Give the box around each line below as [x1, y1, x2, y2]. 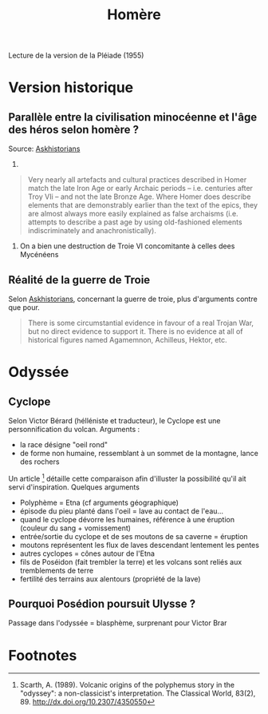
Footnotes [8, 646, 77, 664]
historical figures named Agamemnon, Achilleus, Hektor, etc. [27, 335, 227, 344]
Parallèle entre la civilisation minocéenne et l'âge [8, 110, 258, 124]
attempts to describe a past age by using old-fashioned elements [27, 217, 242, 227]
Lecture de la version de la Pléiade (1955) [8, 50, 144, 61]
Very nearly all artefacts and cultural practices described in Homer [27, 175, 247, 184]
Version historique [8, 78, 134, 97]
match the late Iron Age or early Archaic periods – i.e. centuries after [27, 184, 254, 193]
